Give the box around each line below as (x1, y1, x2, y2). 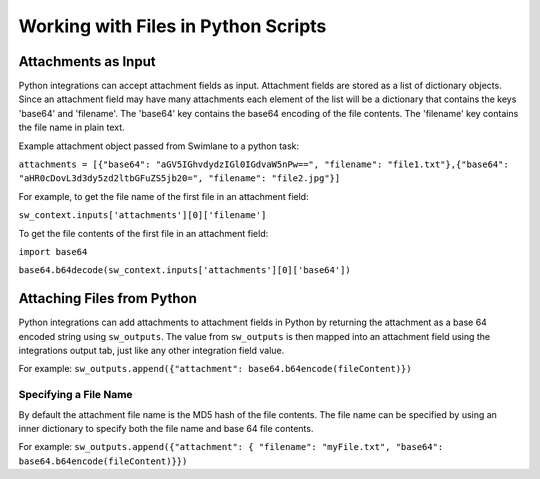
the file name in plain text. (18, 121, 125, 134)
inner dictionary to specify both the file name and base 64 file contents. (18, 422, 314, 434)
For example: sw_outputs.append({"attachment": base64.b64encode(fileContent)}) (18, 363, 412, 375)
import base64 (18, 246, 88, 257)
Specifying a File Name (18, 388, 134, 402)
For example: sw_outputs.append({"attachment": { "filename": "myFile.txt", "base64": (18, 441, 444, 453)
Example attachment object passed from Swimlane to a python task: (18, 140, 300, 152)
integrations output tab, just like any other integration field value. (18, 345, 285, 357)
